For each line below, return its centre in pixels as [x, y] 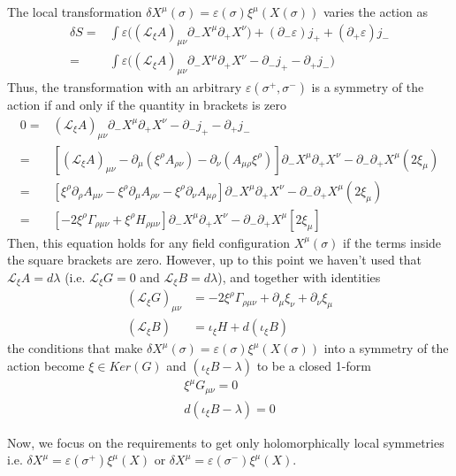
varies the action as [375, 12]
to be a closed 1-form [314, 365]
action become [46, 365]
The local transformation [75, 12]
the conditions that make [75, 348]
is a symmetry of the [368, 87]
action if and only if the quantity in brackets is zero [147, 105]
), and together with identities [299, 276]
